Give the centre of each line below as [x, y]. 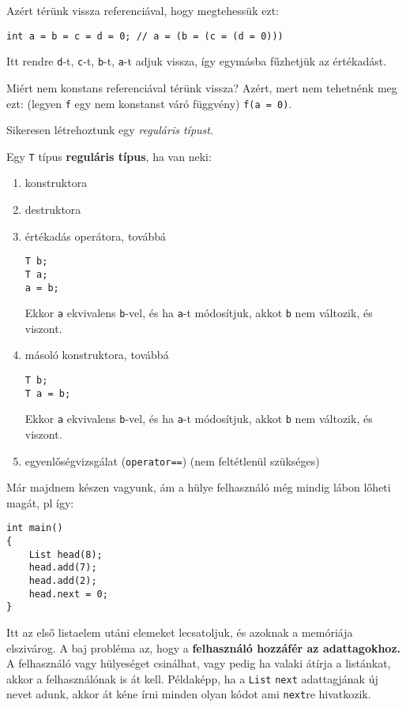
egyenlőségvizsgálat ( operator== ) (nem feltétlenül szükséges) [172, 460]
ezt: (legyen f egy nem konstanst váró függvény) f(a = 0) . [149, 103]
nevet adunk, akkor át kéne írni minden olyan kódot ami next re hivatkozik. [189, 694]
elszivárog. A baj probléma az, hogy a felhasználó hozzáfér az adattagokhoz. [204, 647]
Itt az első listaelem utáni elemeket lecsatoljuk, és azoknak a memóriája [180, 632]
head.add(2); [63, 581]
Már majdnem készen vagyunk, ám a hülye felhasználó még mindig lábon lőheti [199, 487]
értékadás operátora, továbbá [96, 236]
